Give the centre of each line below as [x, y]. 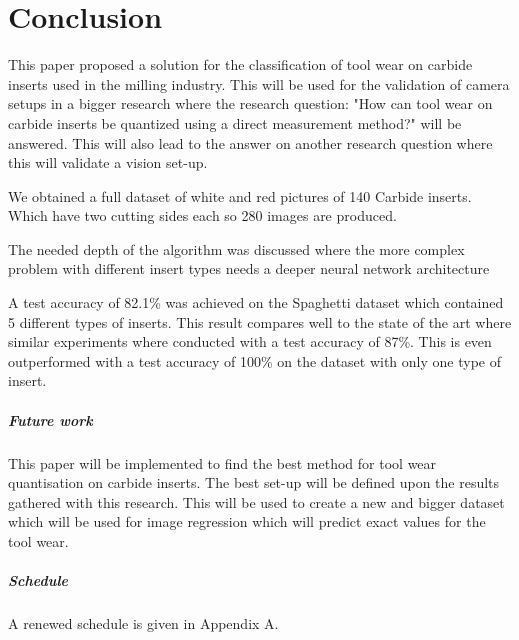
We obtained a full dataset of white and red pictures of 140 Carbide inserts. [240, 195]
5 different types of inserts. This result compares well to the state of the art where [260, 321]
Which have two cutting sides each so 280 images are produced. [202, 215]
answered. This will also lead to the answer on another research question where [250, 142]
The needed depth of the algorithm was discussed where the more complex [236, 248]
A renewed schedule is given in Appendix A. [143, 623]
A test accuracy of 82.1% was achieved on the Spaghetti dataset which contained [256, 302]
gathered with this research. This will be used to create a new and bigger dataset [256, 501]
